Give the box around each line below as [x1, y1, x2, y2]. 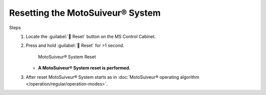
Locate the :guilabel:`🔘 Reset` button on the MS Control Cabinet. [26, 33, 156, 39]
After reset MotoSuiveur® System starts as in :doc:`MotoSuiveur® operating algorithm [26, 74, 199, 80]
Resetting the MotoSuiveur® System [9, 7, 161, 18]
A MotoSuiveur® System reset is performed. [38, 65, 131, 71]
